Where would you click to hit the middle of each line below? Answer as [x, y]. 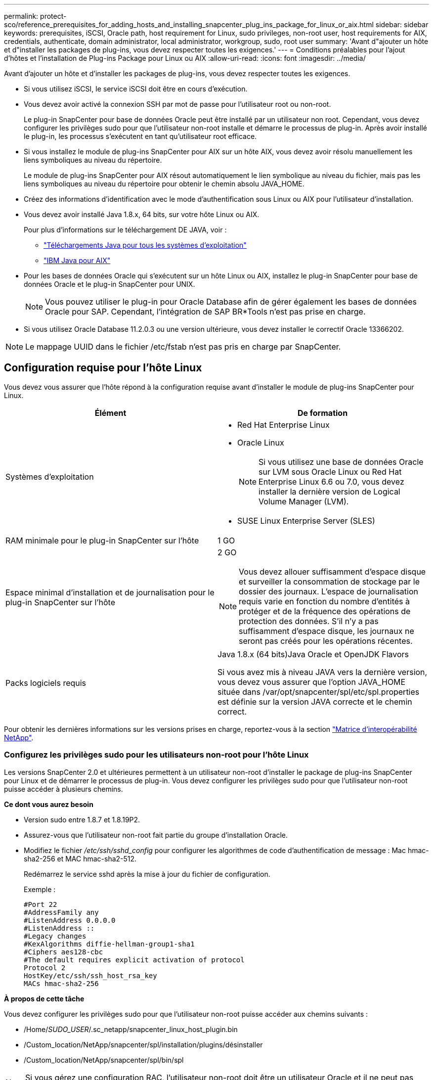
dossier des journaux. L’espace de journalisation [328, 591]
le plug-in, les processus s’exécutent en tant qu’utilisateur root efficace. [140, 136]
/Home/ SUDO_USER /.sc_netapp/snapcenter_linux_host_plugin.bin [131, 1029]
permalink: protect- [35, 16]
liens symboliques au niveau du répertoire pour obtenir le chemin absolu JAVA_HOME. [164, 184]
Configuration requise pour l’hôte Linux [103, 368]
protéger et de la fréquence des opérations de [325, 611]
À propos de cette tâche [44, 998]
